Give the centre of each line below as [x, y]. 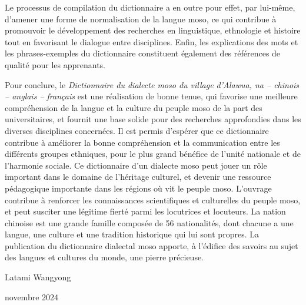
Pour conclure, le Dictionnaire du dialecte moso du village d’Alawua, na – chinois [152, 84]
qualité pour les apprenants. [55, 64]
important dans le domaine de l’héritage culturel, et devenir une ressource [138, 177]
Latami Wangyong [38, 277]
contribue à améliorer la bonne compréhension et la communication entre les [142, 142]
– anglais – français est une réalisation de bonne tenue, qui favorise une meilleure [151, 96]
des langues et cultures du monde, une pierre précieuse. [104, 257]
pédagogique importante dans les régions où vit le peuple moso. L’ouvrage [138, 188]
